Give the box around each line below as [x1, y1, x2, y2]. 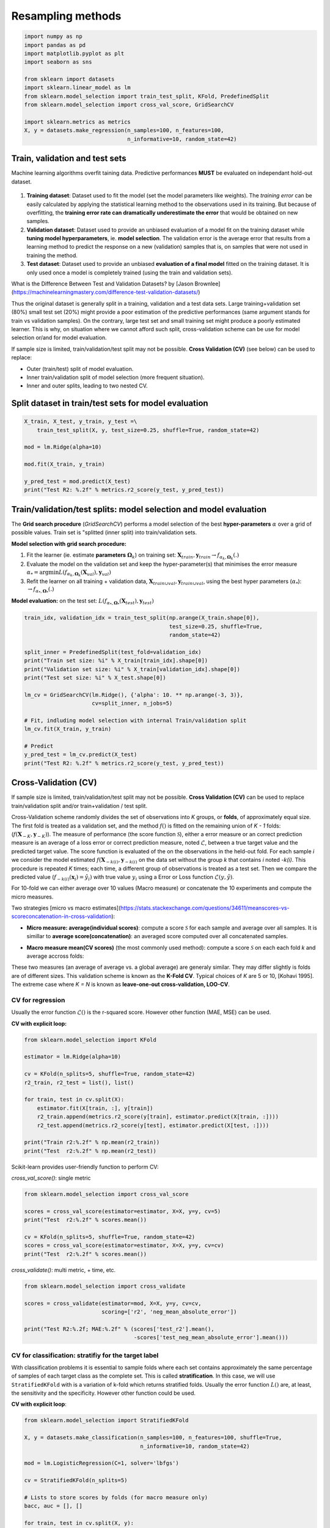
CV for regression [11, 996, 65, 1004]
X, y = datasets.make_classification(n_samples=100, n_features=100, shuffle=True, [24, 1434, 282, 1441]
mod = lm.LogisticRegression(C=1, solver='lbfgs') [24, 1460, 180, 1467]
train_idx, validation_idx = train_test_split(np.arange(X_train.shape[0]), [24, 614, 260, 622]
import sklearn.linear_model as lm [24, 84, 131, 91]
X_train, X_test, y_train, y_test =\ [24, 418, 137, 425]
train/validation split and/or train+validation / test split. [11, 802, 148, 809]
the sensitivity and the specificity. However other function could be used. [11, 1389, 196, 1397]
